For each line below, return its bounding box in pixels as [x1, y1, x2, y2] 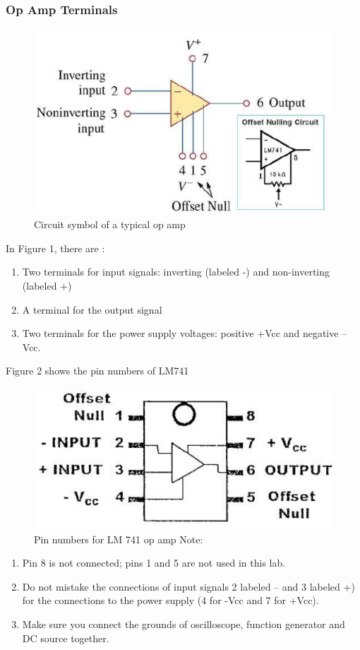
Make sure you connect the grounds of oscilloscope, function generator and [22, 617, 345, 632]
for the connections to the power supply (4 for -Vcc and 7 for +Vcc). [22, 593, 319, 608]
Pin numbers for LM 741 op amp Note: [34, 531, 203, 546]
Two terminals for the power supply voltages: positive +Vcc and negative [22, 326, 339, 341]
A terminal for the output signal [22, 302, 162, 317]
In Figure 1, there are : [6, 240, 105, 255]
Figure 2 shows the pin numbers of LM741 [6, 363, 189, 378]
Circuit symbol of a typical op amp [34, 217, 186, 232]
